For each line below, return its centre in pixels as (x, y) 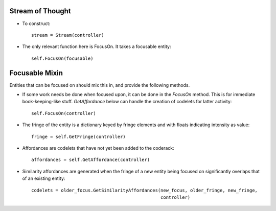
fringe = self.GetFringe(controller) (79, 136)
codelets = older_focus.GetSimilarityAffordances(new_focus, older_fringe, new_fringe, (145, 190)
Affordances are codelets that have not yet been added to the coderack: (98, 148)
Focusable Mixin (36, 73)
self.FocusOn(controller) (64, 113)
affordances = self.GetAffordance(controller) (91, 160)
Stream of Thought (40, 11)
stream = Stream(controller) (68, 35)
